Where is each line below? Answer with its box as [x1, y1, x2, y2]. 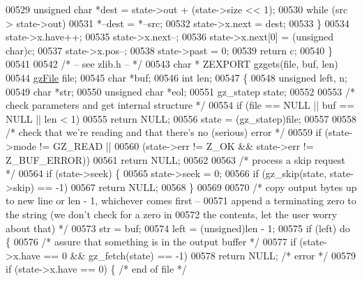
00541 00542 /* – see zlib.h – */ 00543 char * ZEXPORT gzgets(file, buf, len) [6, 56, 338, 71]
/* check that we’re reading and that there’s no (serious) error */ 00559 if [6, 125, 322, 139]
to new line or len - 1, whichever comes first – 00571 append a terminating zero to [6, 193, 356, 208]
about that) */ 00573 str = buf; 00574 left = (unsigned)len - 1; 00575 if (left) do [6, 220, 350, 235]
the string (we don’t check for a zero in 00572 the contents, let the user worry [6, 206, 338, 221]
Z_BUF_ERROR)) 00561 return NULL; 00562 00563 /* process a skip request [6, 152, 345, 167]
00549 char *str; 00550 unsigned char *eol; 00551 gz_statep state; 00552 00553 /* [6, 84, 355, 98]
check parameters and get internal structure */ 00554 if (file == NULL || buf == [6, 98, 355, 112]
